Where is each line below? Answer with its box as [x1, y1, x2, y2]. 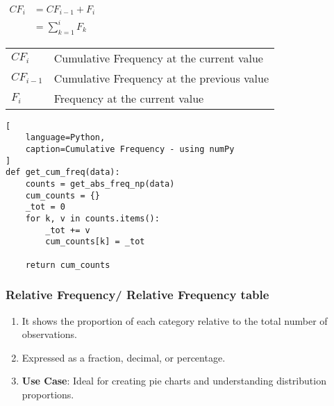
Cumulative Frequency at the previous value [53, 69, 269, 86]
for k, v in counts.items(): [25, 214, 160, 224]
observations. [22, 327, 77, 341]
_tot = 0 [25, 202, 65, 212]
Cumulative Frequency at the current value [53, 49, 263, 66]
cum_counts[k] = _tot [45, 237, 145, 247]
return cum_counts [25, 260, 110, 270]
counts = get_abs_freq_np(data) [25, 179, 175, 189]
